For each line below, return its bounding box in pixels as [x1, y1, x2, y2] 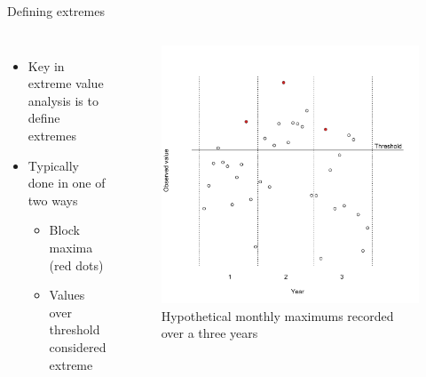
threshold [49, 320, 100, 339]
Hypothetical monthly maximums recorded [161, 306, 394, 325]
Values [49, 285, 85, 304]
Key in [28, 56, 65, 75]
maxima [49, 237, 93, 256]
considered [49, 337, 106, 356]
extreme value [28, 74, 104, 92]
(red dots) [49, 255, 104, 274]
